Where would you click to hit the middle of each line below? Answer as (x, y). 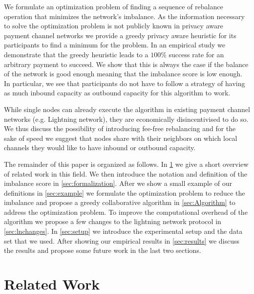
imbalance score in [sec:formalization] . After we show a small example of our (118, 183)
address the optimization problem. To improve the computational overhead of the (126, 212)
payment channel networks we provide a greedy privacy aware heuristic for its (120, 35)
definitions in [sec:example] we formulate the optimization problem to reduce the (125, 192)
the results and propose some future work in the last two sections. (103, 250)
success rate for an (196, 54)
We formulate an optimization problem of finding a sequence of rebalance (114, 6)
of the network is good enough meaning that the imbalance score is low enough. (123, 74)
